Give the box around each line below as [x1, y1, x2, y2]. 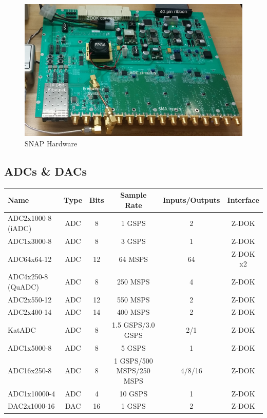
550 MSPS [117, 294, 150, 305]
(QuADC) [8, 281, 39, 292]
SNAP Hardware [25, 138, 78, 148]
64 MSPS [119, 253, 148, 264]
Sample [120, 189, 147, 200]
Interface [227, 194, 259, 205]
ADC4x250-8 [8, 271, 48, 282]
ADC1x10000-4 [8, 388, 55, 398]
